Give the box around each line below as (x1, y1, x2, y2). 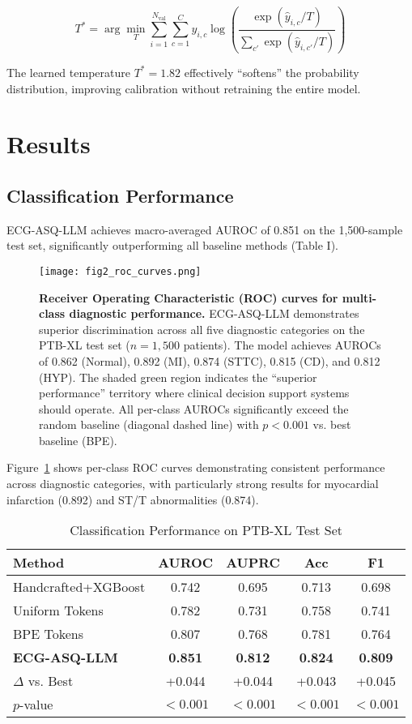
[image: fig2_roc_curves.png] (39, 265, 202, 277)
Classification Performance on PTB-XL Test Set (70, 521, 343, 540)
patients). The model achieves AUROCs (183, 336, 381, 353)
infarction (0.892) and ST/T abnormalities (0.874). (6, 491, 259, 508)
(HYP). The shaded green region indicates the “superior (39, 368, 317, 385)
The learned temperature (6, 63, 130, 80)
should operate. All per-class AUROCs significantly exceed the (39, 400, 349, 417)
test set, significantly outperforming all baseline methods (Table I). (6, 237, 338, 254)
